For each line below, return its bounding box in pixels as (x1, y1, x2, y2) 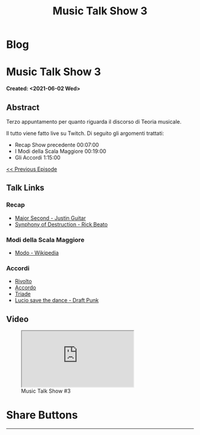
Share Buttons (6, 408, 79, 422)
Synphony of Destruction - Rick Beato (14, 220, 108, 228)
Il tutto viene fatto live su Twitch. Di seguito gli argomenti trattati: (6, 130, 164, 137)
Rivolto (14, 278, 32, 285)
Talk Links (6, 183, 45, 193)
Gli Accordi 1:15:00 (14, 154, 61, 161)
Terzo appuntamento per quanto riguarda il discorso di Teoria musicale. (6, 118, 182, 125)
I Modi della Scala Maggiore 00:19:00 (14, 148, 107, 155)
